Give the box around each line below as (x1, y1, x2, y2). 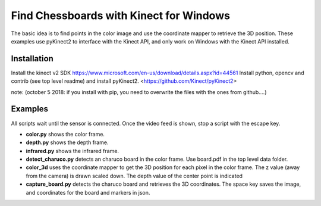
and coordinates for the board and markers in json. (26, 189, 150, 196)
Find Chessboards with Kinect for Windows (11, 9, 230, 22)
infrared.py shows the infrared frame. (26, 147, 119, 154)
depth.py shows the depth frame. (26, 139, 109, 146)
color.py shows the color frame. (26, 130, 105, 138)
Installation (11, 54, 53, 64)
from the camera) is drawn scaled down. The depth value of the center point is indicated (26, 172, 243, 179)
